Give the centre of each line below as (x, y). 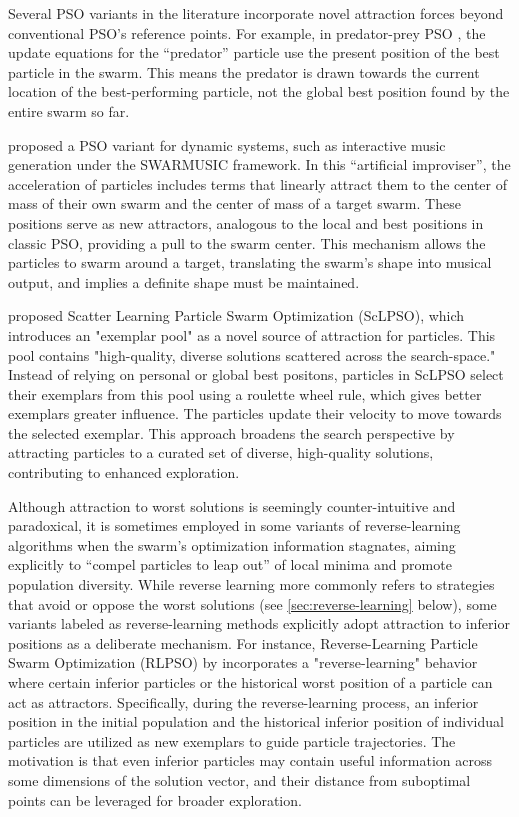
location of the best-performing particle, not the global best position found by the (259, 91)
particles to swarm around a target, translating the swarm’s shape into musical (250, 262)
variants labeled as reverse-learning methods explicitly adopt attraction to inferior (259, 623)
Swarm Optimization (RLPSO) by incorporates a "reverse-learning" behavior (243, 662)
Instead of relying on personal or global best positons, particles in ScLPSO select (256, 374)
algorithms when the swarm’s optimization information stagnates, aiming (232, 544)
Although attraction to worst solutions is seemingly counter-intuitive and (232, 505)
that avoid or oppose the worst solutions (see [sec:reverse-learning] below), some (252, 603)
